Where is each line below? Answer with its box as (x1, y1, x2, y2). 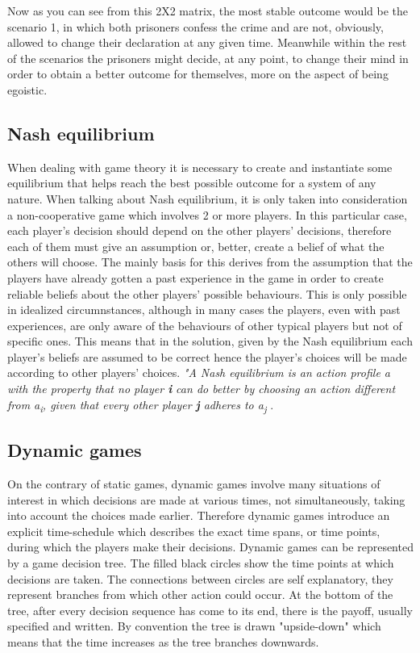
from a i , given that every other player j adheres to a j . (7, 396, 274, 415)
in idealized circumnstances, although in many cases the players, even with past (7, 301, 401, 318)
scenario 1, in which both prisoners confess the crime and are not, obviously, (7, 18, 384, 35)
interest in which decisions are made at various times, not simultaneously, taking (7, 491, 405, 508)
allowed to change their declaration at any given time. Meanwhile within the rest (7, 34, 407, 51)
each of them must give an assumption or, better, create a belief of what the (7, 237, 385, 254)
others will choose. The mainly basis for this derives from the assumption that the (7, 253, 413, 270)
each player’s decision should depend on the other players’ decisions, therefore (7, 222, 392, 239)
